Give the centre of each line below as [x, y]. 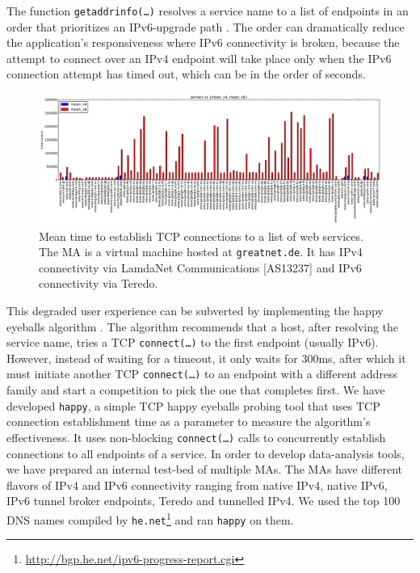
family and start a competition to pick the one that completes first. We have [196, 390]
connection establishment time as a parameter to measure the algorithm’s [189, 421]
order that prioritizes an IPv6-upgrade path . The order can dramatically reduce [206, 26]
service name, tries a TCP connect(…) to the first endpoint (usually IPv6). [193, 342]
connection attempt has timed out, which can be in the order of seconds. [186, 74]
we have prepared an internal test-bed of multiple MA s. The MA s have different [204, 469]
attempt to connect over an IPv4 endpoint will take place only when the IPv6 [199, 58]
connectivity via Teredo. [99, 283]
